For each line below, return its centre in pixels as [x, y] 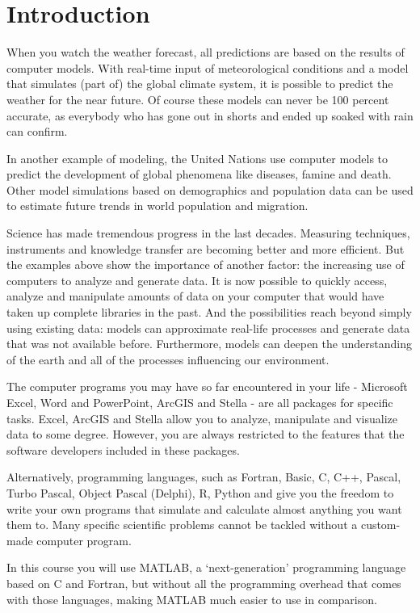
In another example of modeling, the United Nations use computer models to [197, 158]
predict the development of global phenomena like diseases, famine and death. [199, 174]
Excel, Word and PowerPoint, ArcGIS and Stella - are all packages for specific [200, 402]
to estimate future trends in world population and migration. [157, 206]
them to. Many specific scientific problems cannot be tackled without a [182, 525]
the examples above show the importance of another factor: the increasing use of [206, 265]
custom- [380, 525]
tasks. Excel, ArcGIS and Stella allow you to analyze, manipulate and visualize [202, 418]
